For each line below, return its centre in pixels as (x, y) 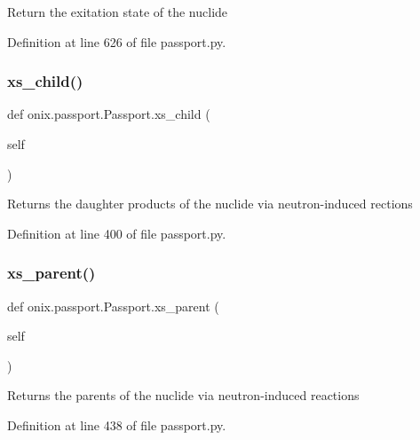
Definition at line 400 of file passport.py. (117, 233)
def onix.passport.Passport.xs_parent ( (113, 306)
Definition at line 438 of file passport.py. (117, 424)
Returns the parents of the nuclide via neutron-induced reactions (183, 395)
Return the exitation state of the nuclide (118, 12)
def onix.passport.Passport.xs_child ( (109, 114)
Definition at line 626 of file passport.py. (117, 41)
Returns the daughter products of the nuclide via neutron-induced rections (210, 204)
